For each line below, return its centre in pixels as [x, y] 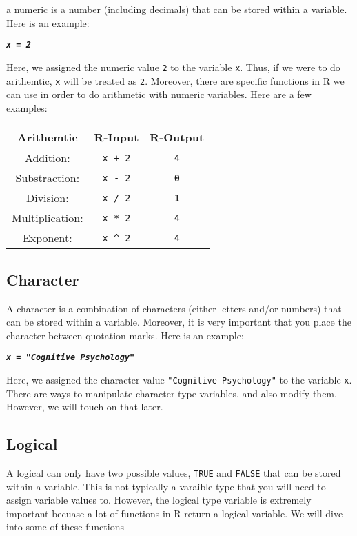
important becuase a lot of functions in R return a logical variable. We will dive [175, 513]
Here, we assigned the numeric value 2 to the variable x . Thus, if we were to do [173, 67]
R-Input [116, 137]
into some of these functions [65, 527]
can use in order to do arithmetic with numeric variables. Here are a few [159, 94]
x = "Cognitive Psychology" [71, 358]
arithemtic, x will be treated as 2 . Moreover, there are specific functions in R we [175, 80]
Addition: [47, 158]
